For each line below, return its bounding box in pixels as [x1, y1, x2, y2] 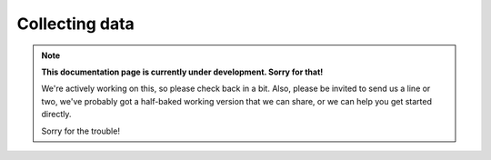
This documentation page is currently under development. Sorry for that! [41, 66, 324, 77]
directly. [41, 109, 72, 120]
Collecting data [16, 14, 135, 34]
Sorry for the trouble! [41, 125, 120, 136]
